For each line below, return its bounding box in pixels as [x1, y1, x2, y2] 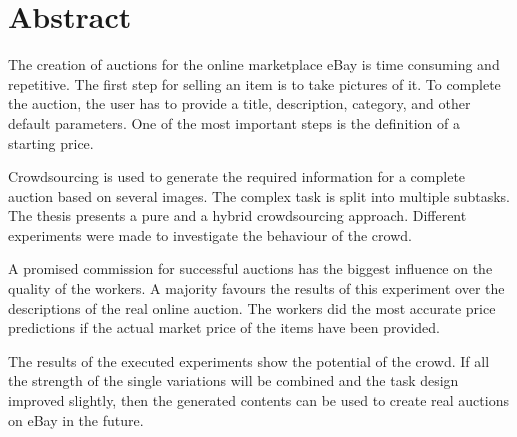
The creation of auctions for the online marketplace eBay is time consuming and [8, 54, 500, 75]
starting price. [8, 132, 94, 153]
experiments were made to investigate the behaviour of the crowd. [8, 224, 412, 245]
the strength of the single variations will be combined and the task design [8, 370, 459, 391]
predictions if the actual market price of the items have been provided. [8, 317, 440, 338]
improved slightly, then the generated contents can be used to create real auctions [8, 390, 509, 411]
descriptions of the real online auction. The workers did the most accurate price [8, 297, 496, 318]
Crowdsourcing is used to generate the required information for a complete [8, 166, 466, 187]
